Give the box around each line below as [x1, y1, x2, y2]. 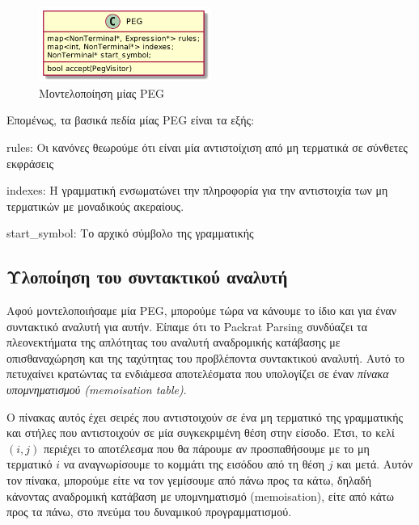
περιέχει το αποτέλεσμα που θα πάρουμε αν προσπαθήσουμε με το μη [43, 439, 370, 456]
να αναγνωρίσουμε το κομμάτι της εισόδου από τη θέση [63, 456, 325, 472]
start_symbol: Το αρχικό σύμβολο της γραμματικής [6, 225, 254, 241]
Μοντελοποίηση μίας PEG [39, 84, 165, 101]
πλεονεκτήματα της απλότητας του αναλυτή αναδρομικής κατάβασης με [6, 334, 341, 351]
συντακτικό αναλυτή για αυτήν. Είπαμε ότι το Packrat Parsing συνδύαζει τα [6, 317, 368, 334]
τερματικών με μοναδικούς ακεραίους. [6, 197, 184, 214]
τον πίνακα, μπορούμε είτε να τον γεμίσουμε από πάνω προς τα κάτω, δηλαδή [6, 472, 372, 489]
